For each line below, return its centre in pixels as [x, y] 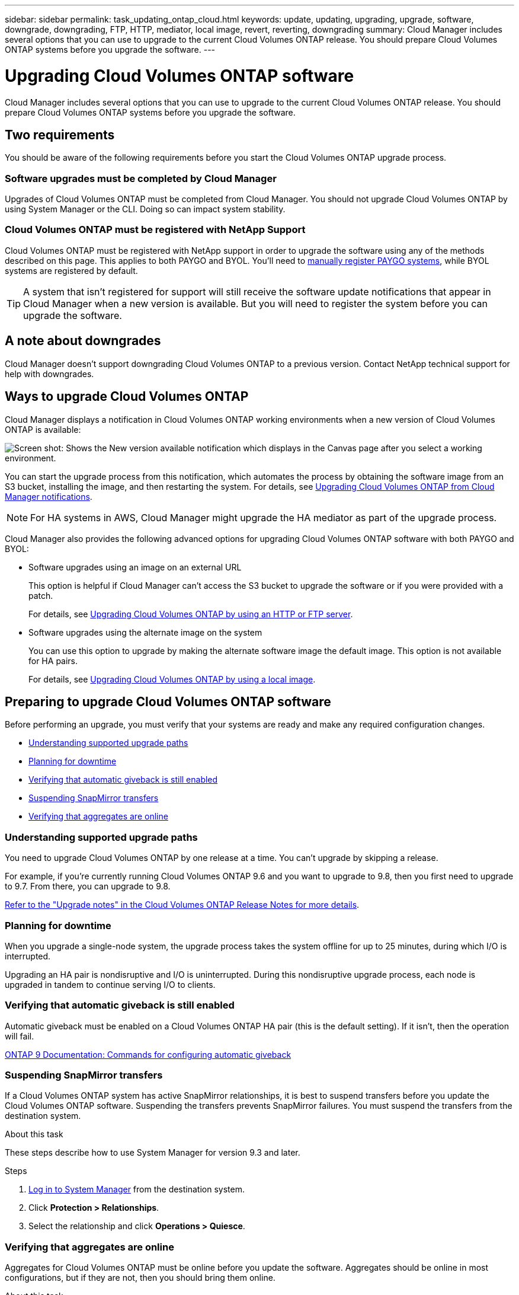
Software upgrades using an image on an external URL [135, 567]
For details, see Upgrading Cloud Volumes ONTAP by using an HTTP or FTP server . [191, 614]
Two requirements [60, 135]
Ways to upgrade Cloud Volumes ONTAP [127, 397]
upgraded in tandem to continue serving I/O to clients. [110, 984]
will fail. [20, 1036]
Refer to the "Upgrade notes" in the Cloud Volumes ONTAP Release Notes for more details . [182, 905]
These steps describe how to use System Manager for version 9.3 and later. [153, 1153]
